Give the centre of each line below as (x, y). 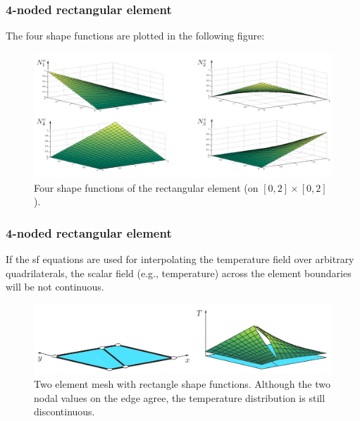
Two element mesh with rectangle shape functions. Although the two (182, 384)
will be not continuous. (55, 287)
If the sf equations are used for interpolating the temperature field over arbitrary (180, 259)
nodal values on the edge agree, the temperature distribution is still (180, 397)
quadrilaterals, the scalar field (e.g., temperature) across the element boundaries (179, 273)
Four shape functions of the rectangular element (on (146, 187)
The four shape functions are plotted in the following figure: (135, 36)
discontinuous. (64, 411)
